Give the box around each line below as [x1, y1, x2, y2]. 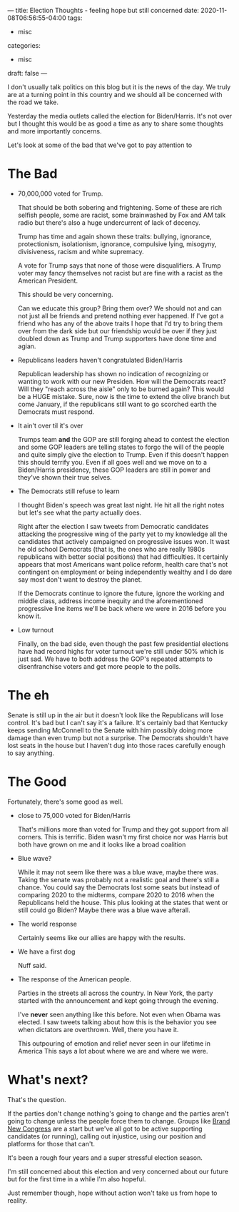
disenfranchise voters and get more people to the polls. [17, 662, 181, 670]
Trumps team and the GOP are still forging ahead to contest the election [17, 435, 230, 443]
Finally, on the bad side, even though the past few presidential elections [17, 639, 229, 648]
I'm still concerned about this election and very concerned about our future [7, 1167, 228, 1176]
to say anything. [7, 749, 55, 757]
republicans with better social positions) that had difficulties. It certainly [17, 552, 228, 561]
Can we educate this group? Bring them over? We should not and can [17, 303, 223, 313]
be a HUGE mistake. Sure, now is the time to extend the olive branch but [17, 392, 230, 400]
